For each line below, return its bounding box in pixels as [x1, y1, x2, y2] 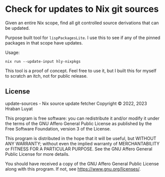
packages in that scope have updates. [5, 40, 83, 45]
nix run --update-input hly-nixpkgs [5, 59, 81, 64]
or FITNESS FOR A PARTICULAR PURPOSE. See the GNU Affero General [5, 146, 153, 152]
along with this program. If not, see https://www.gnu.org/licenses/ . [5, 166, 141, 172]
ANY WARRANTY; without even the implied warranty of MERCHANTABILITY [5, 140, 160, 146]
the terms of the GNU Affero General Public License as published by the [5, 120, 152, 127]
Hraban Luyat [5, 105, 33, 112]
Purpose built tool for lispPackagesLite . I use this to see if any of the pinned [5, 35, 161, 41]
